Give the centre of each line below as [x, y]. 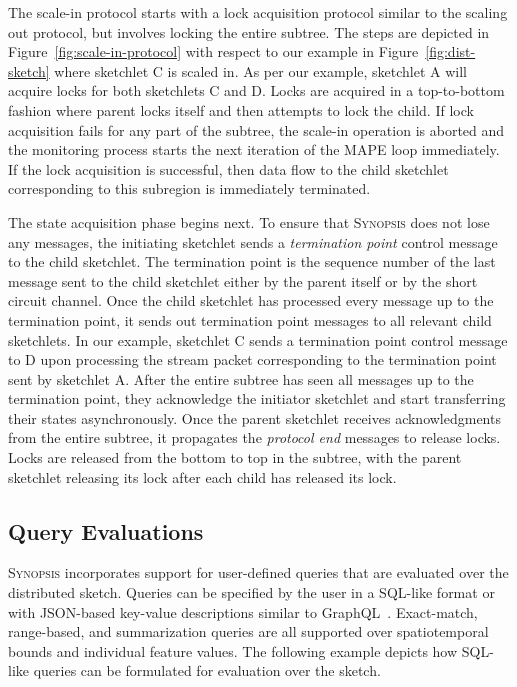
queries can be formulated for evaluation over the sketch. [207, 670]
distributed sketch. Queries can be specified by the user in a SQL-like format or [251, 592]
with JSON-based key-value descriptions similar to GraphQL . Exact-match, [243, 611]
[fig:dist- [450, 51]
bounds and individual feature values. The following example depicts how [233, 650]
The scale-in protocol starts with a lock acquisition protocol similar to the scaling [258, 12]
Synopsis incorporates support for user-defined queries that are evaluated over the [258, 572]
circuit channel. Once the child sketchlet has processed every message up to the [251, 300]
